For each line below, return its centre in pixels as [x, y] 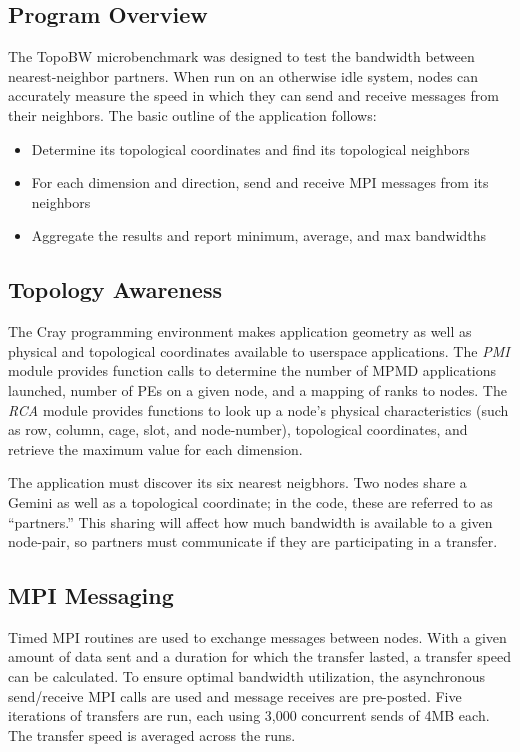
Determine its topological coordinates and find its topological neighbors [250, 148]
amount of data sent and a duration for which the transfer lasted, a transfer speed [260, 656]
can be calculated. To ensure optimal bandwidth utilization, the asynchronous [247, 676]
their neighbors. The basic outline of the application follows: [192, 114]
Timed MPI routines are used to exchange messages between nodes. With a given [257, 636]
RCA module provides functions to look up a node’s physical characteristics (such [258, 409]
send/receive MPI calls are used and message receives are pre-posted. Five [235, 695]
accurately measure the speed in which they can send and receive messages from [253, 95]
